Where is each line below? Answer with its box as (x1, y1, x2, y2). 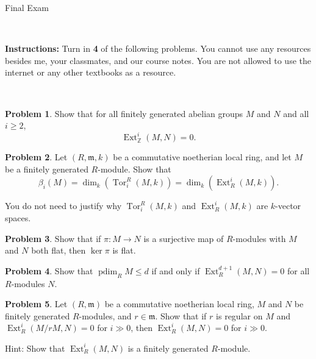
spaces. (5, 211, 31, 224)
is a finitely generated (127, 341, 209, 354)
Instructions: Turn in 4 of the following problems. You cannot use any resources (5, 42, 311, 55)
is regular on (216, 309, 263, 322)
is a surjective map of (143, 232, 224, 244)
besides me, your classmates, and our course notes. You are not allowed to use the (5, 54, 311, 66)
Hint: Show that (5, 341, 65, 354)
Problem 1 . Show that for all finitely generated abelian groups (5, 107, 243, 119)
